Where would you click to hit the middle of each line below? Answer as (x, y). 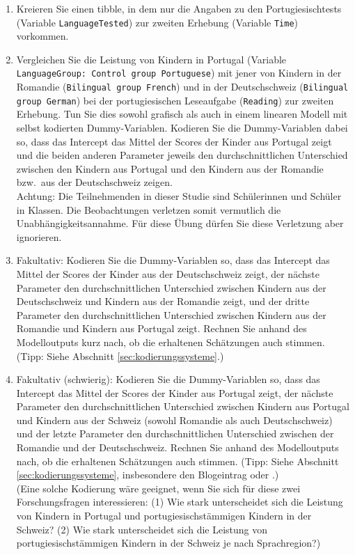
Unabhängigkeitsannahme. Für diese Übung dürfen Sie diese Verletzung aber (180, 223)
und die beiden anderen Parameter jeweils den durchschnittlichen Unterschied (182, 155)
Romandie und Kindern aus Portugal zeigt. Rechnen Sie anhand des (161, 328)
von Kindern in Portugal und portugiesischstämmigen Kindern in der (164, 516)
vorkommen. (42, 36)
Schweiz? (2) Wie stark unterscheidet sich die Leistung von (142, 529)
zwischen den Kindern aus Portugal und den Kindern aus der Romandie (170, 168)
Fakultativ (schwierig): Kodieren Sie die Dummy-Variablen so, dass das (168, 379)
